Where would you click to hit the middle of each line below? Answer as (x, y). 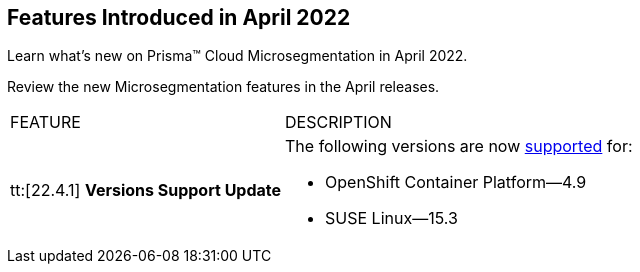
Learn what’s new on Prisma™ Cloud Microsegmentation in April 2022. (237, 56)
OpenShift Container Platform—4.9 (456, 182)
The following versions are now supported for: (459, 146)
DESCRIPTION (338, 122)
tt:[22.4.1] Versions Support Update (146, 190)
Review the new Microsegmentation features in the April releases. (223, 87)
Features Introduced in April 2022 (179, 17)
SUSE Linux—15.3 (391, 218)
